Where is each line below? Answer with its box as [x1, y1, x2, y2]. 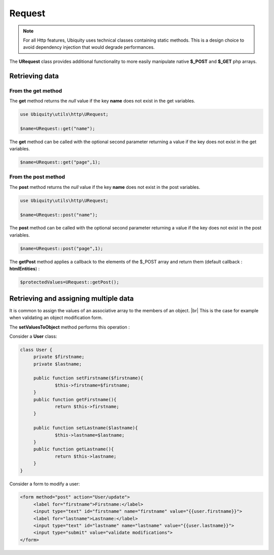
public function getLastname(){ [33, 446, 114, 452]
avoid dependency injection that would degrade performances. [23, 44, 155, 50]
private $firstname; [33, 354, 85, 360]
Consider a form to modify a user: [9, 480, 80, 487]
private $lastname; [33, 361, 82, 367]
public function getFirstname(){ [33, 397, 117, 402]
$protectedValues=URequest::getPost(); [20, 279, 119, 285]
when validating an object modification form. [9, 315, 103, 321]
